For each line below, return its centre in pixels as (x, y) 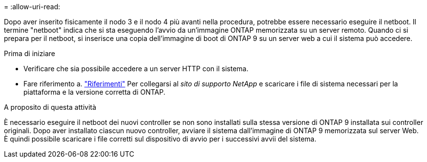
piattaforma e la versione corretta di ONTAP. (94, 92)
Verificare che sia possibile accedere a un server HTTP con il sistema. (136, 69)
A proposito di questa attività (50, 107)
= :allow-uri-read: (32, 7)
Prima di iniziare (30, 53)
